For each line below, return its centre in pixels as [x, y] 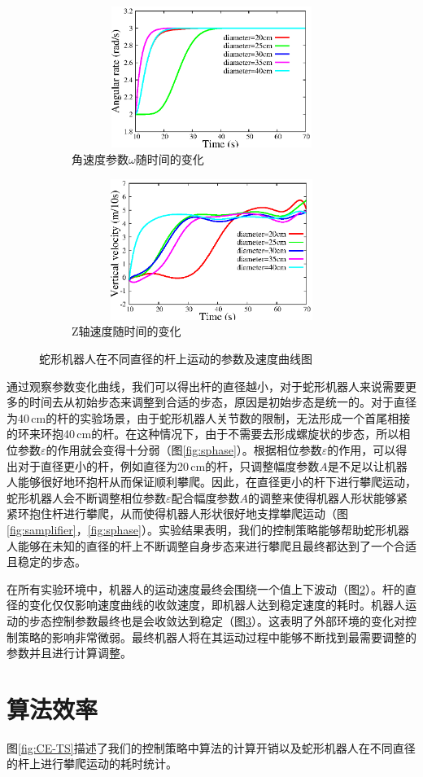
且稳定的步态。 [46, 562]
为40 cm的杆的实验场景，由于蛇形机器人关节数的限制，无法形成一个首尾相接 [209, 417]
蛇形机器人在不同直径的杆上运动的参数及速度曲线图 [176, 359]
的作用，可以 [362, 450]
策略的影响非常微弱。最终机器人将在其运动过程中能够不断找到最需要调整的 [217, 637]
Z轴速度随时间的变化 [126, 331]
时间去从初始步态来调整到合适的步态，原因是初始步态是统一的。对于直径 [222, 402]
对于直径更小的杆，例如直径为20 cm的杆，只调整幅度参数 [168, 465]
